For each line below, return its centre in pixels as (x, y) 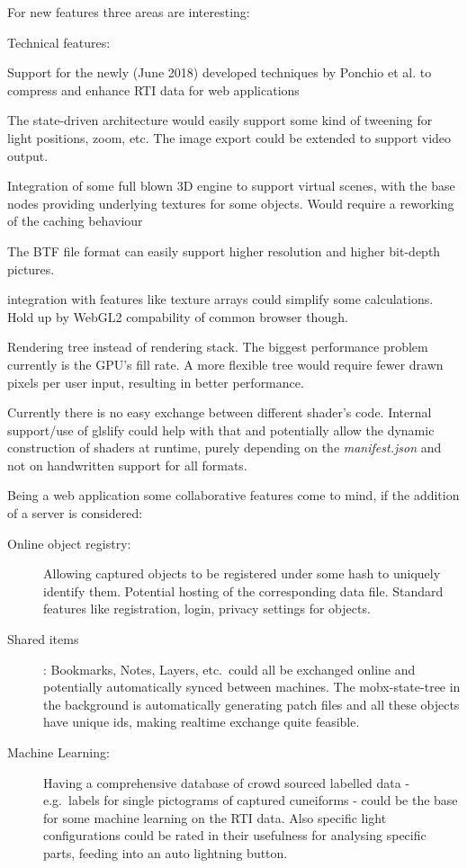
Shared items (43, 639)
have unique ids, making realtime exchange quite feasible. (202, 722)
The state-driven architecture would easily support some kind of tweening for (220, 120)
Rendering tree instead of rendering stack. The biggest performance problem (218, 347)
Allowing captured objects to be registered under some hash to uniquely (242, 573)
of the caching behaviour (75, 221)
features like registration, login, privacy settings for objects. (207, 608)
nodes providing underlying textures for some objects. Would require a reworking (231, 203)
